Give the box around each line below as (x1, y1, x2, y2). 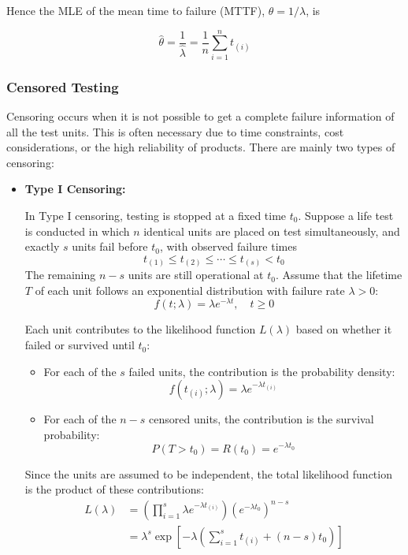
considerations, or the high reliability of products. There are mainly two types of (6, 139, 395, 155)
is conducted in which (24, 222, 130, 239)
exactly (24, 238, 60, 255)
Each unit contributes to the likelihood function (24, 321, 256, 337)
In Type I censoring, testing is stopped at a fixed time (24, 207, 287, 223)
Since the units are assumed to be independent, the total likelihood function (24, 465, 392, 482)
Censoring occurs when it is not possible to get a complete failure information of (6, 107, 395, 124)
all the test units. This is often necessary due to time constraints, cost (6, 123, 344, 140)
